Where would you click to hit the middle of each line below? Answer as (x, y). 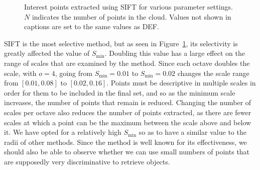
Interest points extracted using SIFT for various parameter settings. (128, 7)
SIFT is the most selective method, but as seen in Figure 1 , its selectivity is (121, 43)
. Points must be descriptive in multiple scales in (181, 83)
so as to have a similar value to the (192, 132)
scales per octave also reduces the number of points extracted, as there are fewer (128, 112)
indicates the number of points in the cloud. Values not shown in (132, 16)
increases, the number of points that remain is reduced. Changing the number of (128, 102)
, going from (74, 73)
